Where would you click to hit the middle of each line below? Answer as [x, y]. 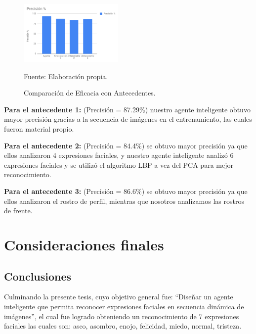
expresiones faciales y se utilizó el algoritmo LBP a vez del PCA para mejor [119, 165]
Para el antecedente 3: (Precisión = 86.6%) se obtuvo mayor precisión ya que [126, 191]
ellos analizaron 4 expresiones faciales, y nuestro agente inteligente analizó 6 [119, 155]
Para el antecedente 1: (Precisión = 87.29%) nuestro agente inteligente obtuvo [127, 109]
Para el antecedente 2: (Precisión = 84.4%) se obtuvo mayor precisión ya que [126, 145]
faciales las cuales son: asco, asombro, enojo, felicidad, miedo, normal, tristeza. [123, 326]
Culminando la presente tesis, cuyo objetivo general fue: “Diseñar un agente [119, 297]
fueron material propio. [39, 129]
